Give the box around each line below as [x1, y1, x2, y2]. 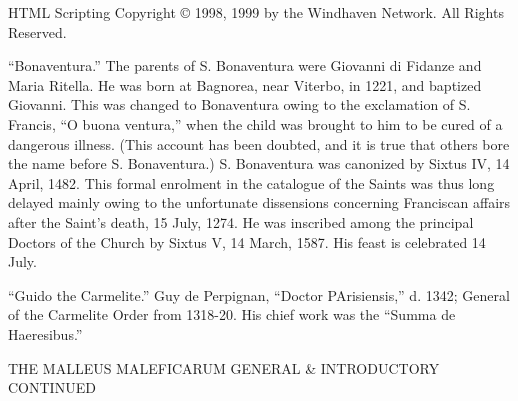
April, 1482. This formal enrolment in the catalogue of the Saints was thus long [8, 172, 495, 193]
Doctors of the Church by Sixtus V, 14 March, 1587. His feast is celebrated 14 [8, 231, 486, 252]
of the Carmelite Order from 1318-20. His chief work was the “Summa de [8, 304, 456, 325]
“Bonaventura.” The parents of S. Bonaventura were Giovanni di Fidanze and [8, 55, 482, 76]
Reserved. [8, 21, 67, 42]
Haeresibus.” [8, 323, 83, 344]
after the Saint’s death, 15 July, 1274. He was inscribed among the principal [8, 211, 474, 232]
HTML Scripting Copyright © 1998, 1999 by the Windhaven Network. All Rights [8, 2, 504, 22]
